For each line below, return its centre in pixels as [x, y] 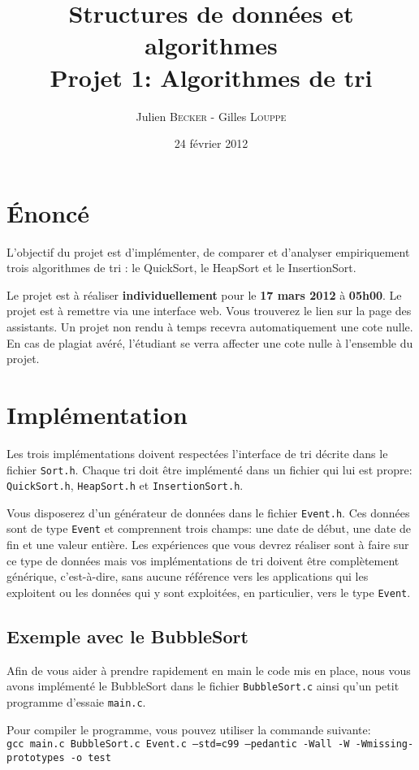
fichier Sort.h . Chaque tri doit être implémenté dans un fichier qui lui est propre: [209, 469]
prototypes [36, 757]
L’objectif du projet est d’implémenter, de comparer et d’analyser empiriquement [208, 251]
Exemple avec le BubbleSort [127, 636]
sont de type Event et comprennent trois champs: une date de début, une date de [209, 528]
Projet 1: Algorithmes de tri [211, 77]
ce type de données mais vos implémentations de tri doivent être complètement [203, 560]
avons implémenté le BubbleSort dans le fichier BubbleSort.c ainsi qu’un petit [203, 686]
